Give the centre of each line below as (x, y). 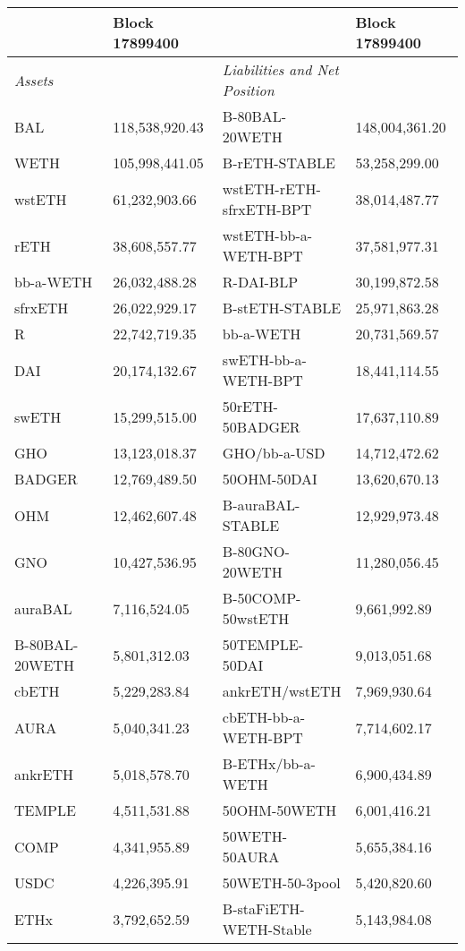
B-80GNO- (256, 551)
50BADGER (261, 427)
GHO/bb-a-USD (274, 453)
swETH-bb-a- (264, 360)
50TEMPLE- (263, 644)
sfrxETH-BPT (267, 209)
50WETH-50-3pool (281, 882)
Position (248, 90)
